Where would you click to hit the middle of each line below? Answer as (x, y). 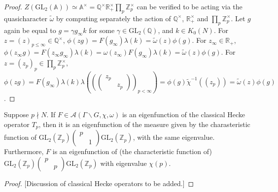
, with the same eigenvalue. (174, 137)
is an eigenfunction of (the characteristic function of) (132, 151)
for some (102, 30)
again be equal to (30, 30)
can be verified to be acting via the (190, 6)
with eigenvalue (123, 163)
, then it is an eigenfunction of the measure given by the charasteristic (144, 124)
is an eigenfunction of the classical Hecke (184, 114)
